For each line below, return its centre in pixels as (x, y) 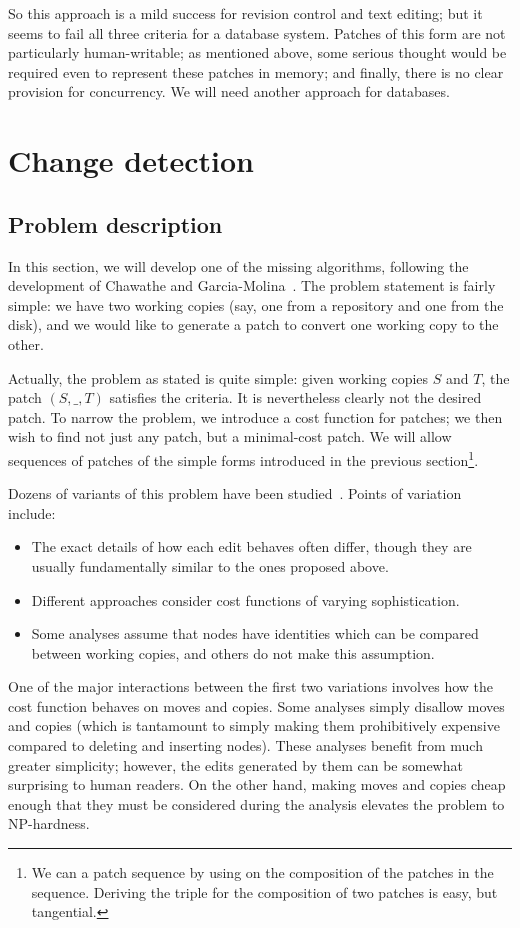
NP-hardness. (49, 823)
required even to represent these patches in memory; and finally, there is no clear (256, 71)
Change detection (131, 160)
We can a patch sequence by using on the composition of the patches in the (262, 872)
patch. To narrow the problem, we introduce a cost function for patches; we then (255, 416)
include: (32, 512)
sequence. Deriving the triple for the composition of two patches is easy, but (264, 891)
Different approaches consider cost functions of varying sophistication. (245, 599)
